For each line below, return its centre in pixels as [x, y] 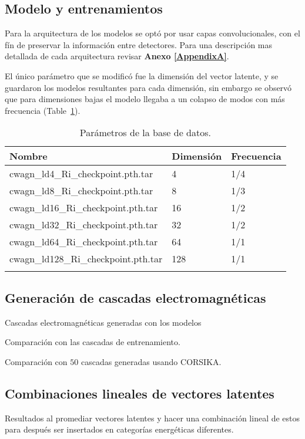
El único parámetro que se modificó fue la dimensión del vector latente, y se [142, 75]
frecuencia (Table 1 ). [43, 110]
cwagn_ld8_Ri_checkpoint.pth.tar [81, 191]
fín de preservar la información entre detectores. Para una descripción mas [139, 44]
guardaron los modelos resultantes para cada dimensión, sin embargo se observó [148, 87]
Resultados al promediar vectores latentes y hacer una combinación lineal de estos [152, 418]
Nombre [29, 156]
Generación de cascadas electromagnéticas [135, 297]
